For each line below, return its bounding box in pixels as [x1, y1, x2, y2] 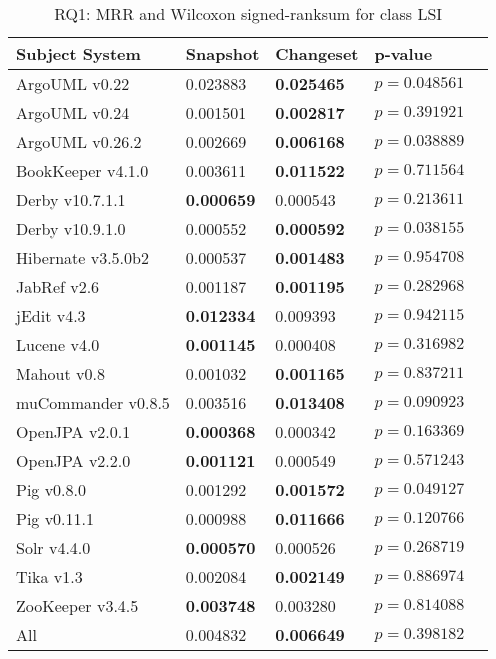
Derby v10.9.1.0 [16, 217, 126, 240]
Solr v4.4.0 [16, 536, 91, 559]
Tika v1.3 [16, 565, 83, 588]
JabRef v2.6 [16, 275, 100, 298]
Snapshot [185, 42, 260, 65]
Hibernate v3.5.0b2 [16, 246, 149, 269]
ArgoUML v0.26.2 [16, 130, 142, 153]
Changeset [275, 42, 359, 65]
